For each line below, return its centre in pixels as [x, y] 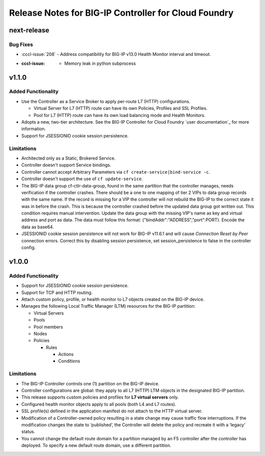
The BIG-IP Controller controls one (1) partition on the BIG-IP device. [90, 383]
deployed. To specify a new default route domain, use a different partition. [96, 445]
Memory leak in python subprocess [100, 63]
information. [34, 129]
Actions [66, 354]
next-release [29, 30]
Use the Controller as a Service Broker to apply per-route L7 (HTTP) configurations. [106, 101]
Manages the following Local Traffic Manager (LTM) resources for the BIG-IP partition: [108, 306]
